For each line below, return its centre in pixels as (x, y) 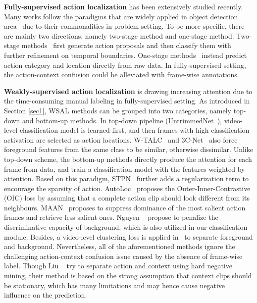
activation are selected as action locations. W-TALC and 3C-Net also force (121, 139)
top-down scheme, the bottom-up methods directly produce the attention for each (128, 159)
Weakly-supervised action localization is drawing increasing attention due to (128, 91)
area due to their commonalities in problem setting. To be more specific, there (124, 26)
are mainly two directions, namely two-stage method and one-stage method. (119, 35)
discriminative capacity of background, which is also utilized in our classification (126, 227)
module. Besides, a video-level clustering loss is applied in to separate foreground (128, 236)
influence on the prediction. (46, 295)
